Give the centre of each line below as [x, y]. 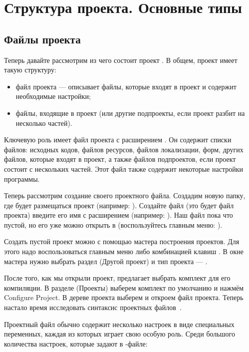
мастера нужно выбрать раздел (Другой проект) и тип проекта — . [106, 261]
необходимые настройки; [53, 96]
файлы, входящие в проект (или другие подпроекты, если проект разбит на [130, 113]
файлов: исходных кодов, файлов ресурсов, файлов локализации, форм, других [124, 149]
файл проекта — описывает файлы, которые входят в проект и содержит [126, 86]
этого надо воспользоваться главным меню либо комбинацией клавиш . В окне [124, 251]
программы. [22, 178]
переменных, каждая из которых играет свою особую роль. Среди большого [120, 334]
